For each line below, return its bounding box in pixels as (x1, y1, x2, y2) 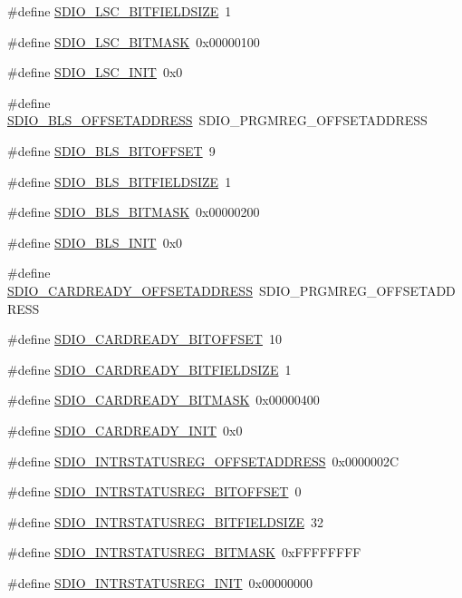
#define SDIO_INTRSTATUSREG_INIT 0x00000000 (7, 573, 313, 592)
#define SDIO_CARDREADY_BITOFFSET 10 (7, 329, 282, 348)
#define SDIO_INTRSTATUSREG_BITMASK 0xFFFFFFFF (7, 543, 361, 562)
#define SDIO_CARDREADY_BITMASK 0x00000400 (7, 390, 320, 409)
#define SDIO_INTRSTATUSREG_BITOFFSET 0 (7, 482, 302, 501)
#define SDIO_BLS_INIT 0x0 (7, 232, 183, 251)
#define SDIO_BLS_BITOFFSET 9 (7, 141, 216, 160)
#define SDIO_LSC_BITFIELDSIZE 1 (7, 2, 232, 20)
